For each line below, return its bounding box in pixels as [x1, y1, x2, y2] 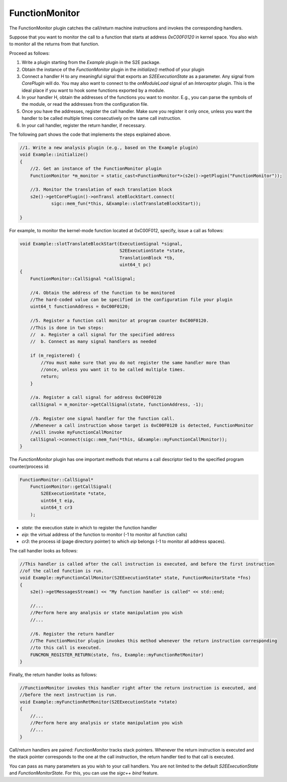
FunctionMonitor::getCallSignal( [30, 483, 112, 489]
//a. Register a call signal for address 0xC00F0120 [30, 394, 162, 400]
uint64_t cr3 [40, 505, 73, 510]
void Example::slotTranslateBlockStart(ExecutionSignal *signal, [19, 241, 183, 247]
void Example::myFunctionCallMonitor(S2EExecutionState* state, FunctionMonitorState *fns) [19, 575, 251, 581]
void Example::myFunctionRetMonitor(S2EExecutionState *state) [19, 699, 178, 705]
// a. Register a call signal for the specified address [30, 332, 175, 337]
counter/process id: [9, 463, 50, 469]
